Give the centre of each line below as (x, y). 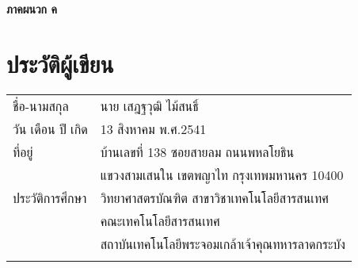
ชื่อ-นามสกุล (41, 105)
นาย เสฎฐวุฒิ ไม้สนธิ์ (149, 105)
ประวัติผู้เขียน (60, 63)
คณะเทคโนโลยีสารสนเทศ (160, 220)
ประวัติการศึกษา (50, 197)
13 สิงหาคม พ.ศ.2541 (153, 128)
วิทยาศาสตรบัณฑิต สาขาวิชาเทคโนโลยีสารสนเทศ (214, 197)
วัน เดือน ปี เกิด (50, 128)
